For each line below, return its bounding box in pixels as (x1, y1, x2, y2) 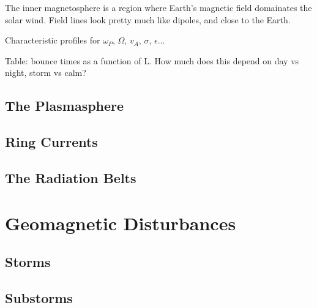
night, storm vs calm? (5, 66, 86, 79)
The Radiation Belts (5, 168, 136, 187)
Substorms (5, 288, 73, 307)
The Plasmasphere (5, 96, 124, 115)
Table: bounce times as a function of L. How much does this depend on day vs (5, 54, 299, 67)
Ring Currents (5, 132, 98, 151)
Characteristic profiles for (5, 34, 100, 47)
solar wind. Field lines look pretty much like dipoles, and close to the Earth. (5, 13, 291, 26)
